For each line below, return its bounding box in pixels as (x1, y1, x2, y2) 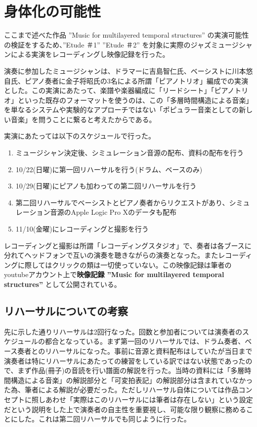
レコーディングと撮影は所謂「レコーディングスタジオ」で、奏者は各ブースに (4, 240, 252, 250)
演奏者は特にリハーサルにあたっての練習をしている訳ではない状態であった (4, 355, 246, 366)
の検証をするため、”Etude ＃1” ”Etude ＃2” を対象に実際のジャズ (4, 39, 211, 49)
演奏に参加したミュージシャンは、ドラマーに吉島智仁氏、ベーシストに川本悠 (4, 65, 253, 76)
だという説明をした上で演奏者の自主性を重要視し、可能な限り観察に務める (4, 404, 246, 414)
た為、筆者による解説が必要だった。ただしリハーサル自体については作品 (4, 384, 239, 395)
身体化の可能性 (4, 1, 101, 21)
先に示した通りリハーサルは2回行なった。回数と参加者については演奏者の (4, 326, 243, 336)
